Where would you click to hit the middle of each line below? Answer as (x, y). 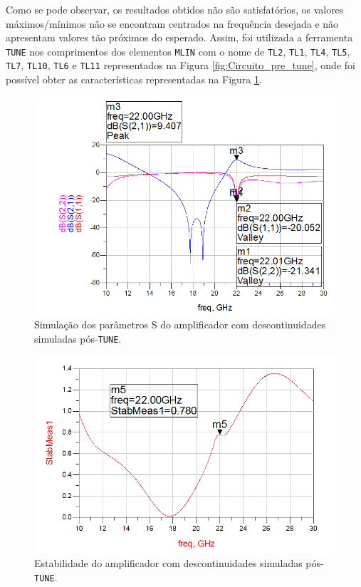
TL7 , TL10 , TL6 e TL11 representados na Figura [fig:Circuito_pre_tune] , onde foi (180, 65)
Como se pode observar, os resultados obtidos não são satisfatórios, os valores (175, 9)
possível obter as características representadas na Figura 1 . (134, 79)
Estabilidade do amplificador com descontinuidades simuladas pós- (179, 563)
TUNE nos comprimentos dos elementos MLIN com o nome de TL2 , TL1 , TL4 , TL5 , (178, 51)
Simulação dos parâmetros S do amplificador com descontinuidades (180, 324)
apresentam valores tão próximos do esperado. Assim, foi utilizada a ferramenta (179, 37)
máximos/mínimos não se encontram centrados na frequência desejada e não (172, 23)
